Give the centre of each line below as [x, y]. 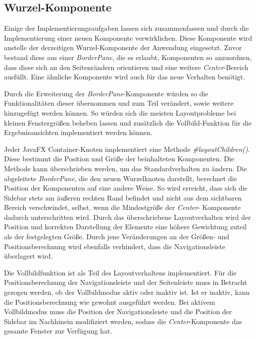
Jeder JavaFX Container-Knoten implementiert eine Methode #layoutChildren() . [127, 149]
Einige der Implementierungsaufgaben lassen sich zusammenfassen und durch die [127, 28]
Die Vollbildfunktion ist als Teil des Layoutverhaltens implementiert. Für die [120, 272]
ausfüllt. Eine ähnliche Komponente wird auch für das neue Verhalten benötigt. [125, 77]
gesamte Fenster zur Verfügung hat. [58, 331]
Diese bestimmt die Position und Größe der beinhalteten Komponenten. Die [119, 159]
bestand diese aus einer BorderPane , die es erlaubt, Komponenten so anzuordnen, [128, 57]
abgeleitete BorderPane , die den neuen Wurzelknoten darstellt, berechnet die [121, 178]
